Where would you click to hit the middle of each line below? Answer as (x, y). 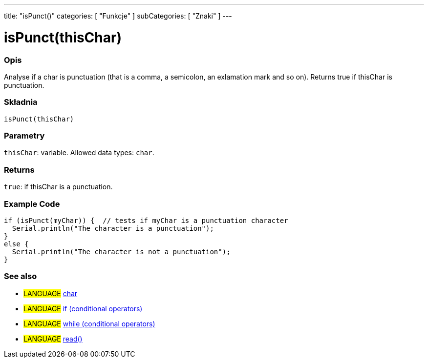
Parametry (24, 136)
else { (16, 244)
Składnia (21, 102)
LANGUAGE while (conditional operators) (89, 323)
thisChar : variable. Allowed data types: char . (79, 153)
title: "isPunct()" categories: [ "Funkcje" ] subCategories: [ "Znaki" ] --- (118, 16)
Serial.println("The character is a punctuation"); (113, 228)
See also (21, 276)
